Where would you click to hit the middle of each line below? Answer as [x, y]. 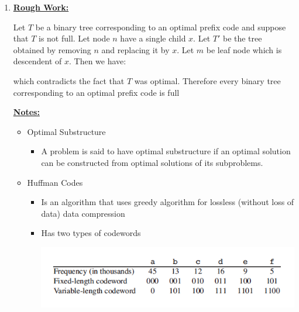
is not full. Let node [74, 38]
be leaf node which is [244, 49]
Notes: [26, 112]
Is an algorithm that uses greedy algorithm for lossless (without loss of [168, 202]
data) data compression [83, 213]
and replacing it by [135, 49]
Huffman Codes [55, 182]
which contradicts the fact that [69, 80]
